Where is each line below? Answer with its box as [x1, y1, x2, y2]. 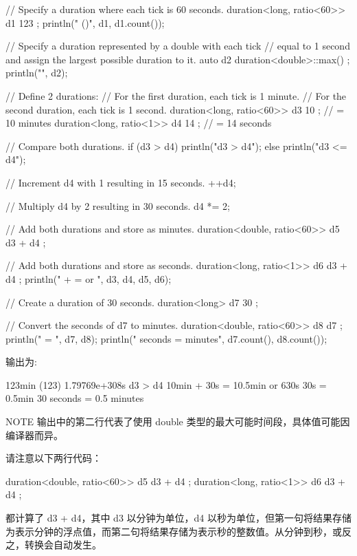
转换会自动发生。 [24, 537, 102, 552]
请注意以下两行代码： [5, 451, 102, 465]
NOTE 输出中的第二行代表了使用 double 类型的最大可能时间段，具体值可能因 [5, 414, 350, 429]
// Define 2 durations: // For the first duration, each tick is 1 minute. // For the [5, 88, 347, 103]
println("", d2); [5, 65, 68, 80]
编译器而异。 [5, 427, 63, 442]
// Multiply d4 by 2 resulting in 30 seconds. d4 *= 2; [5, 198, 230, 213]
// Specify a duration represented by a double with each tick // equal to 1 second [5, 39, 350, 53]
